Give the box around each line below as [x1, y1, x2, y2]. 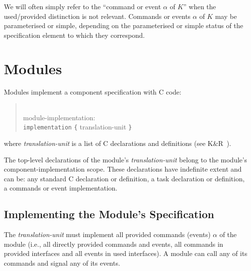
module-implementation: [23, 112, 95, 122]
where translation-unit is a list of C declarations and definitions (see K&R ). [4, 138, 232, 148]
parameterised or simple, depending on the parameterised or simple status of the [4, 20, 243, 31]
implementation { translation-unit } [23, 122, 132, 132]
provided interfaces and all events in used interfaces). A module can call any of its [4, 248, 248, 258]
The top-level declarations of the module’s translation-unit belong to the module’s [4, 154, 247, 164]
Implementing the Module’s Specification [4, 207, 214, 222]
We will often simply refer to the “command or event [4, 1, 161, 11]
